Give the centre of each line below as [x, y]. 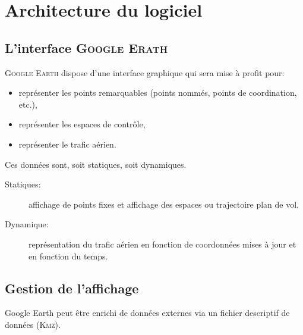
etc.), [28, 104]
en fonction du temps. [68, 256]
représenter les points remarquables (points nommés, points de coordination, [158, 93]
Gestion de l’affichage [72, 288]
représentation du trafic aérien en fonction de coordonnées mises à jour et [162, 244]
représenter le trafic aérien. [67, 144]
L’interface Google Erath [86, 47]
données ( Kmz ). [33, 324]
